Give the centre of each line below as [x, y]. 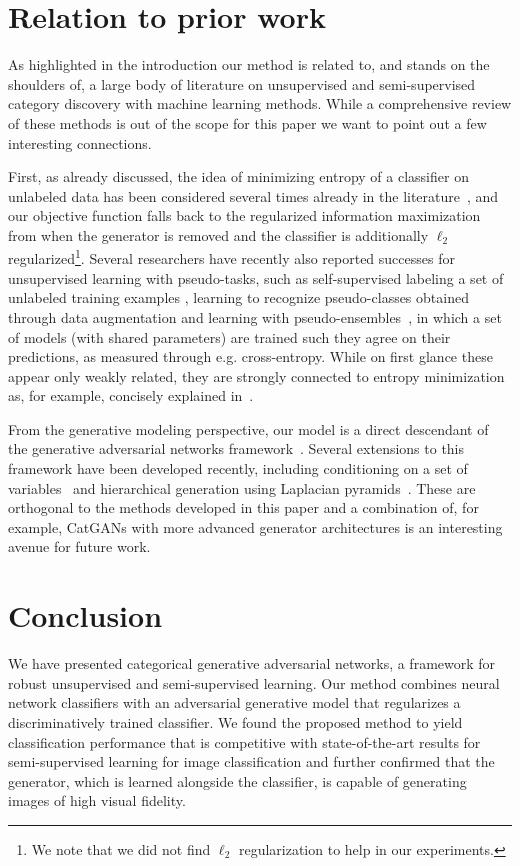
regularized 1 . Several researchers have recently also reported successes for [231, 257]
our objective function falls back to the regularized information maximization [244, 215]
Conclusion [85, 615]
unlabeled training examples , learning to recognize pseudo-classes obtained [238, 297]
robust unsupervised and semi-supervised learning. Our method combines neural [254, 682]
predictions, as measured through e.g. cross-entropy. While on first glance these [250, 356]
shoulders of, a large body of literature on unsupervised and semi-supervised [242, 83]
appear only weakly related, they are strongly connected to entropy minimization [256, 375]
